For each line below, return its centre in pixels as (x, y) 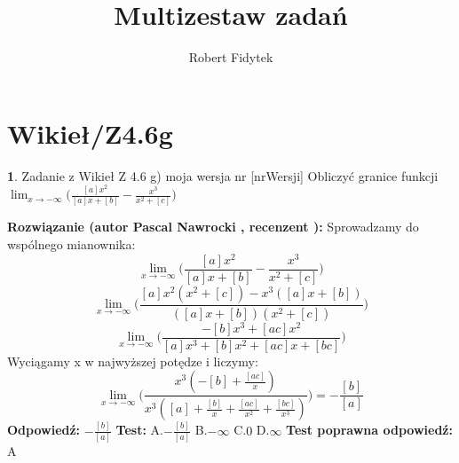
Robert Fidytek (231, 57)
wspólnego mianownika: (71, 244)
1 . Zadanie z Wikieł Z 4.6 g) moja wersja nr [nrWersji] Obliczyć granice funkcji (223, 175)
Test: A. (139, 430)
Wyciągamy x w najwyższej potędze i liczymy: (133, 361)
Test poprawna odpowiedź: (369, 430)
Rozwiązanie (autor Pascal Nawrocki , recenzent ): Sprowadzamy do (213, 227)
